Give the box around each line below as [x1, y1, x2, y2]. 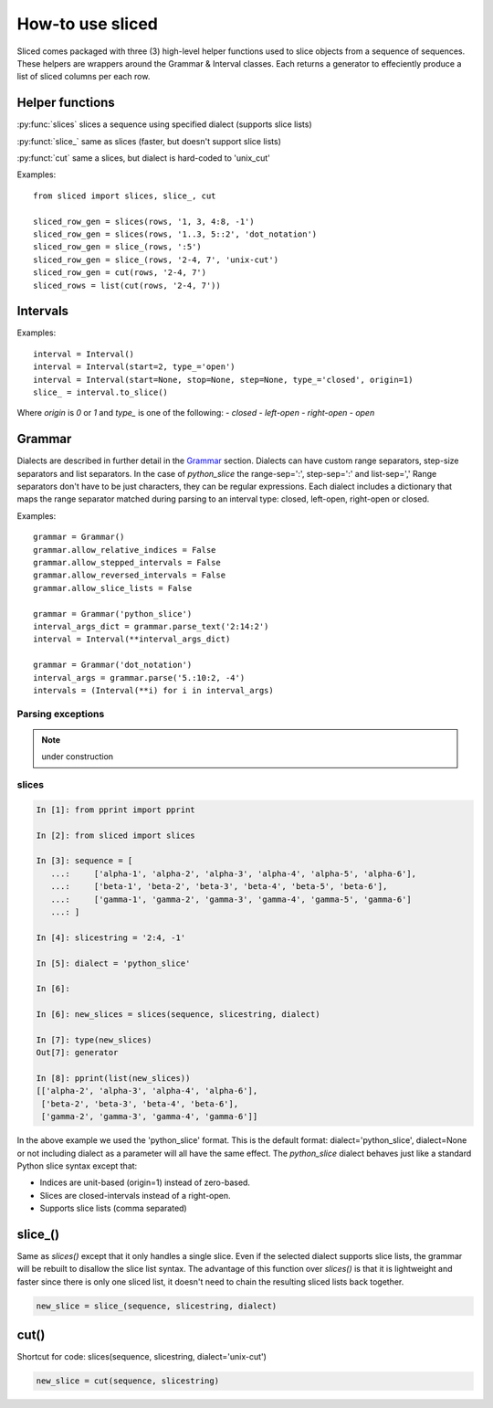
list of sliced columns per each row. [16, 71, 151, 82]
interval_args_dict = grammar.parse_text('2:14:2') [33, 621, 269, 631]
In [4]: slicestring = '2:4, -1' [36, 932, 186, 943]
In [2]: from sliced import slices [36, 830, 195, 841]
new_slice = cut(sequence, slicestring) [36, 1376, 219, 1386]
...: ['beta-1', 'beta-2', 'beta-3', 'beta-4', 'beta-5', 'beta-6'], [50, 882, 388, 892]
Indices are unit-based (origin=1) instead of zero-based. [39, 1177, 251, 1188]
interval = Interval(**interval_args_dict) [33, 634, 231, 644]
